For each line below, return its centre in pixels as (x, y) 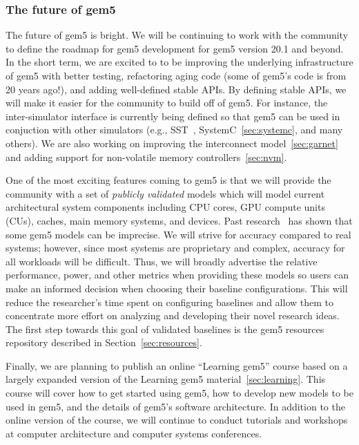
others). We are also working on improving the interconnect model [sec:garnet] (172, 143)
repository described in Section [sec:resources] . (104, 342)
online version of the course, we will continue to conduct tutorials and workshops (177, 420)
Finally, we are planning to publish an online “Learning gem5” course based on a (177, 365)
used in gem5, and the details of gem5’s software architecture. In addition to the (175, 406)
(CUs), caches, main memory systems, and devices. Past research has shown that (179, 220)
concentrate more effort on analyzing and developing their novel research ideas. (173, 315)
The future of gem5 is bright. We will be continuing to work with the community (177, 35)
